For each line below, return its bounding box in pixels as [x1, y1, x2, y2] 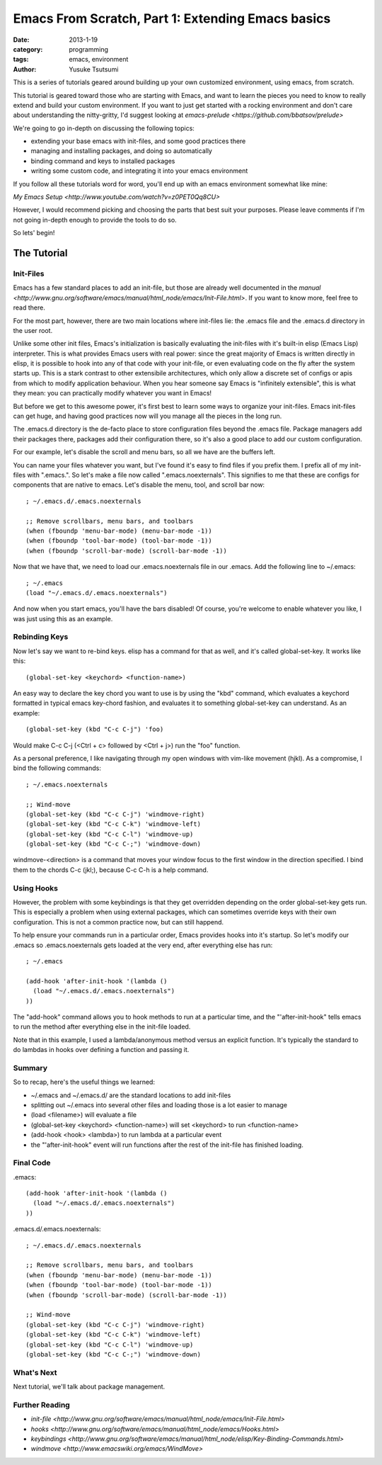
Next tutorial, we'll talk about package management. [13, 1382, 166, 1391]
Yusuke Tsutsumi [69, 64, 119, 74]
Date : [13, 35, 30, 44]
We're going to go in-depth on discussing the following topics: [13, 124, 195, 132]
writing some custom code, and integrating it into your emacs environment [30, 166, 248, 175]
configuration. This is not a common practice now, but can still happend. [13, 917, 224, 926]
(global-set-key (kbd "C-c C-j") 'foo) [25, 725, 164, 733]
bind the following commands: [13, 764, 102, 772]
